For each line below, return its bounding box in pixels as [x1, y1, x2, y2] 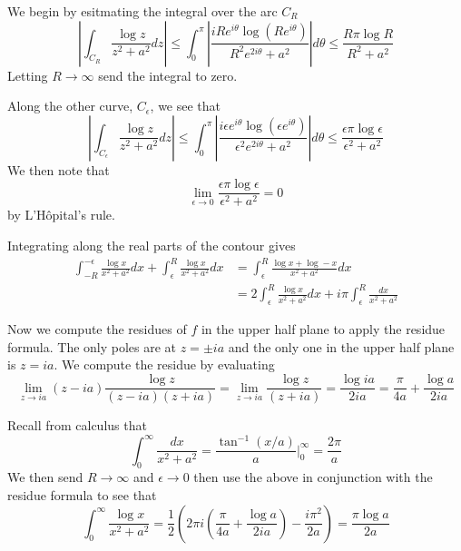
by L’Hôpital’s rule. [7, 205, 115, 224]
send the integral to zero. [98, 65, 238, 84]
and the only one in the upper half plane [228, 337, 455, 356]
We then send [7, 467, 83, 487]
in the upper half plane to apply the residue [201, 320, 446, 339]
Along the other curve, [7, 96, 133, 115]
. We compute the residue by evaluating [54, 355, 275, 374]
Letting [7, 65, 48, 84]
